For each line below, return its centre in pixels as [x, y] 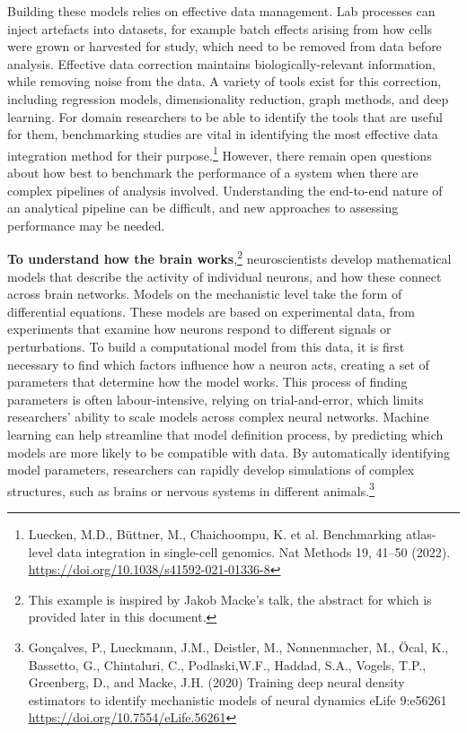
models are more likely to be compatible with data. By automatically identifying [229, 452]
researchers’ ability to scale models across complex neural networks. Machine [218, 417]
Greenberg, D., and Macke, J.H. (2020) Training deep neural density [216, 682]
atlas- [421, 534]
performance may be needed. [86, 225]
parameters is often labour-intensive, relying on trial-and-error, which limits [216, 399]
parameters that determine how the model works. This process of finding [207, 382]
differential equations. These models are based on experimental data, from [211, 311]
